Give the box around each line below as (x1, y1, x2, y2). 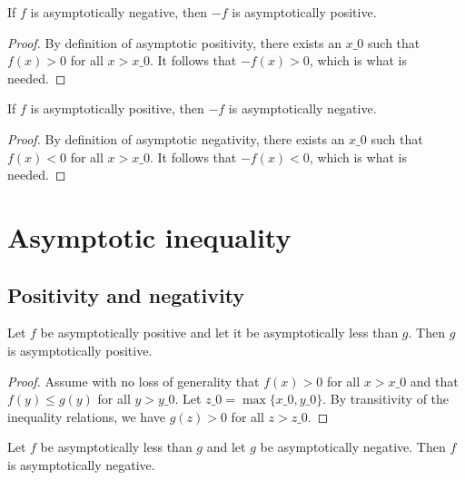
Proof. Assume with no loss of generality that (7, 371, 260, 390)
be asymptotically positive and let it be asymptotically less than (40, 323, 399, 342)
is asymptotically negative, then (30, 3, 208, 21)
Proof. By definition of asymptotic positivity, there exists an (7, 33, 342, 52)
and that (410, 371, 459, 390)
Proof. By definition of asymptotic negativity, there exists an (7, 129, 345, 148)
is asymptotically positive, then (30, 99, 204, 118)
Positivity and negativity (7, 280, 245, 309)
